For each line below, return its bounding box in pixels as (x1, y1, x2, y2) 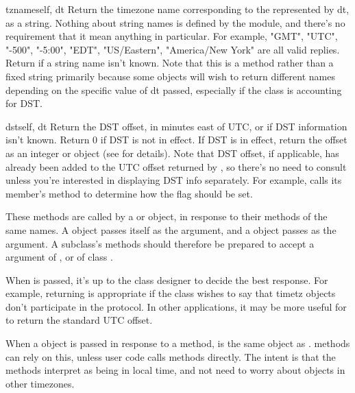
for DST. (5, 96, 42, 110)
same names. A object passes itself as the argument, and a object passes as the (5, 222, 336, 237)
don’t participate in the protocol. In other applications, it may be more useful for (5, 299, 347, 313)
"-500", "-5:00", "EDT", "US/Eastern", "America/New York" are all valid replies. (5, 42, 340, 56)
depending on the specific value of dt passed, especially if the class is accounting (5, 82, 342, 97)
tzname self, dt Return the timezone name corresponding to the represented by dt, (5, 2, 350, 16)
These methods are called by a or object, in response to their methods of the (5, 209, 328, 224)
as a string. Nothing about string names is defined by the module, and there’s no (5, 15, 345, 29)
